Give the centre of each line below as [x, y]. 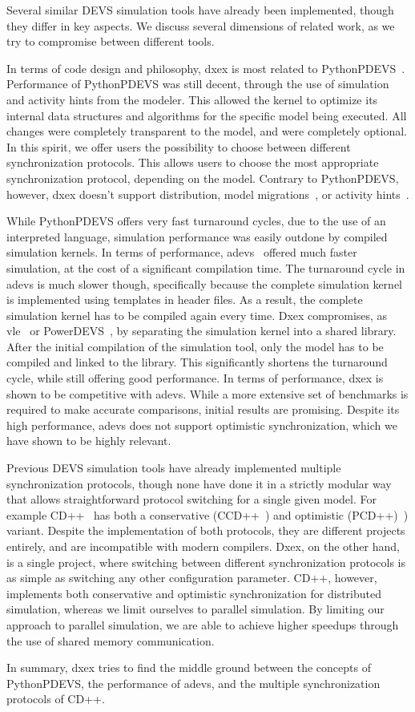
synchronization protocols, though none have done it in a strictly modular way [199, 483]
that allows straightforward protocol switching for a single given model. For [191, 499]
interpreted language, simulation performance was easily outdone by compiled [197, 236]
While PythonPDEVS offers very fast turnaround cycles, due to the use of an [196, 221]
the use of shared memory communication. [111, 640]
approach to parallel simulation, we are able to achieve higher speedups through [203, 624]
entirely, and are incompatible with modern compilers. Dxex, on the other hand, [203, 546]
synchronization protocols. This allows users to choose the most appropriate [193, 162]
